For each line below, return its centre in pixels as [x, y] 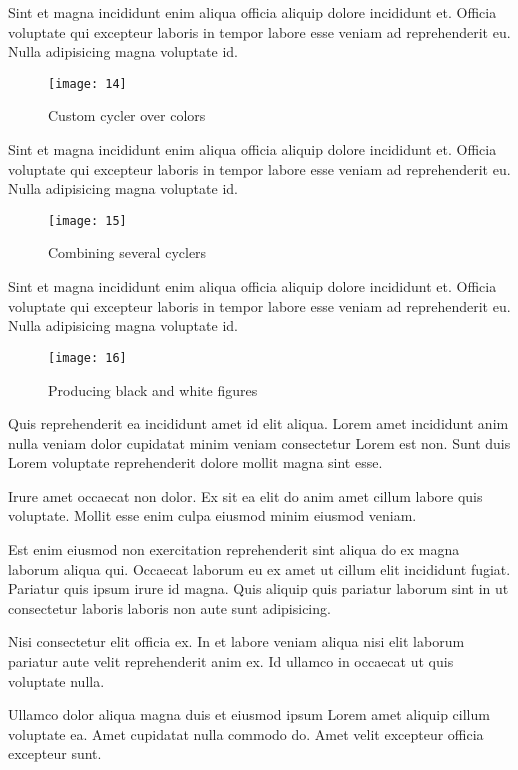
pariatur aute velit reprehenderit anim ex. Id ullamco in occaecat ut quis [231, 661]
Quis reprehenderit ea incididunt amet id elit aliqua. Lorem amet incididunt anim [258, 423]
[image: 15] [87, 220]
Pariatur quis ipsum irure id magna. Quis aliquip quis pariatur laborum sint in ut [258, 588]
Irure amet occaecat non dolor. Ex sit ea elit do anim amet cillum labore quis [245, 495]
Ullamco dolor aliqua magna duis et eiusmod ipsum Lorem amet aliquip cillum [249, 714]
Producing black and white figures [153, 389]
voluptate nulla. [56, 680]
